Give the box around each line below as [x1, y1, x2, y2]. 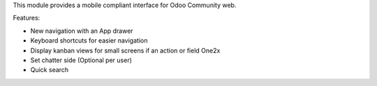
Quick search [30, 66, 69, 74]
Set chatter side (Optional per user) [30, 56, 133, 64]
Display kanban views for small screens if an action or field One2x [30, 46, 221, 55]
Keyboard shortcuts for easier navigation [30, 36, 148, 45]
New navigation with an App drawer [30, 27, 133, 35]
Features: [13, 14, 40, 22]
